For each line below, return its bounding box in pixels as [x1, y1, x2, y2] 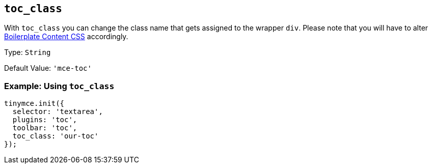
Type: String [4, 48, 51, 57]
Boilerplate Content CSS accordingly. [4, 32, 128, 41]
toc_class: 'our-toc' [12, 132, 99, 141]
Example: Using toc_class [4, 80, 115, 91]
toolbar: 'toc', [12, 124, 77, 132]
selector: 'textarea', [12, 107, 103, 116]
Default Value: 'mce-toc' [4, 64, 92, 73]
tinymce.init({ [4, 99, 65, 108]
